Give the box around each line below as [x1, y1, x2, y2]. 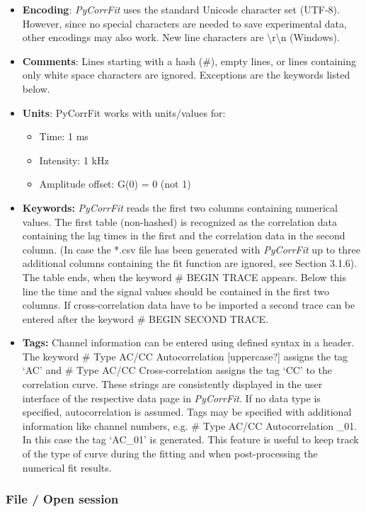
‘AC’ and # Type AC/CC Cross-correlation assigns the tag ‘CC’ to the [22, 363, 332, 377]
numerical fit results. [22, 460, 112, 474]
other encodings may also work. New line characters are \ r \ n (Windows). [22, 30, 340, 45]
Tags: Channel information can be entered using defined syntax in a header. [22, 335, 355, 350]
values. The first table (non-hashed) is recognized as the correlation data [22, 214, 338, 229]
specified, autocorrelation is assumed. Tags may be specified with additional [22, 404, 352, 419]
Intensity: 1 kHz [39, 152, 109, 167]
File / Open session [6, 490, 119, 508]
